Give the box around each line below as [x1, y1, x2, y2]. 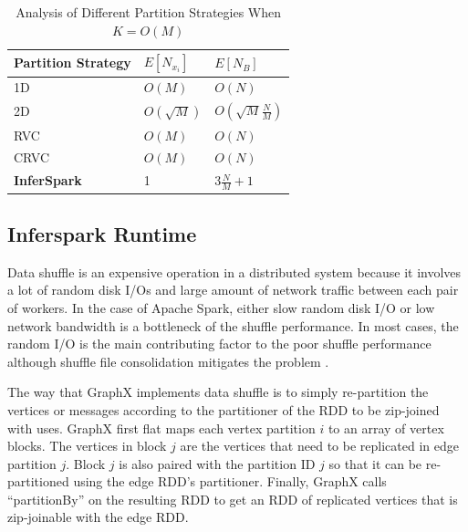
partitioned [7, 472, 69, 491]
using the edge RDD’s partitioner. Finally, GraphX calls [73, 472, 387, 491]
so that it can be [328, 454, 422, 473]
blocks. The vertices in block [7, 436, 167, 455]
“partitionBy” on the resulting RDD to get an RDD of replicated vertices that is [7, 489, 458, 508]
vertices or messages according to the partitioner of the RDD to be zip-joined [7, 400, 440, 419]
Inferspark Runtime [7, 219, 197, 247]
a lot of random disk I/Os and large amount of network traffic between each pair [7, 280, 459, 299]
